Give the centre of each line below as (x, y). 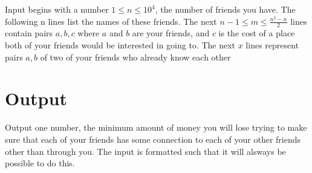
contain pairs (29, 33)
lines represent (272, 45)
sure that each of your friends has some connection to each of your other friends (153, 139)
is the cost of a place (257, 33)
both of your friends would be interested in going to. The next (120, 45)
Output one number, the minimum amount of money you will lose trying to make (156, 127)
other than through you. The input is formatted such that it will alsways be (145, 151)
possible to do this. (40, 163)
